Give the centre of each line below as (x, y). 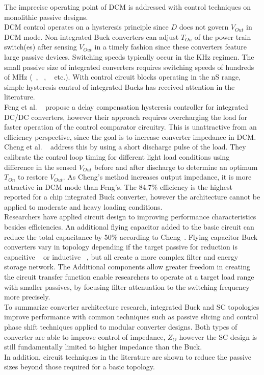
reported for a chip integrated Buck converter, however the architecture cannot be (132, 197)
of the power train (223, 36)
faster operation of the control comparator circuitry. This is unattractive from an (130, 127)
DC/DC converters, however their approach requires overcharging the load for (126, 117)
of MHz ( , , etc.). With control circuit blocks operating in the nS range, (123, 77)
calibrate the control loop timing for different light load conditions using (117, 156)
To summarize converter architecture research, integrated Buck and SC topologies (132, 306)
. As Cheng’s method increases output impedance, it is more (157, 177)
